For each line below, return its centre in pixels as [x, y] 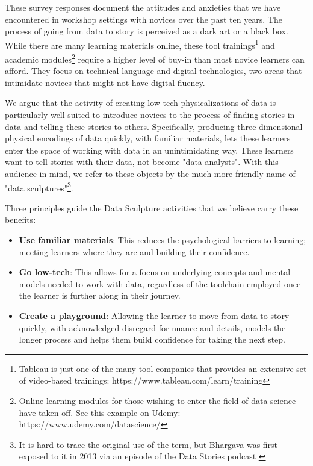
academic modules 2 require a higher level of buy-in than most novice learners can [155, 58]
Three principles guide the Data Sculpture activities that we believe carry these [152, 207]
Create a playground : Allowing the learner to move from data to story [154, 316]
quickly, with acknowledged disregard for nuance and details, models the [152, 327]
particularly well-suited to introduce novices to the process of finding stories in [150, 115]
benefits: [20, 219]
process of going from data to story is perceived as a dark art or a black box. [147, 31]
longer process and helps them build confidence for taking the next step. [152, 339]
